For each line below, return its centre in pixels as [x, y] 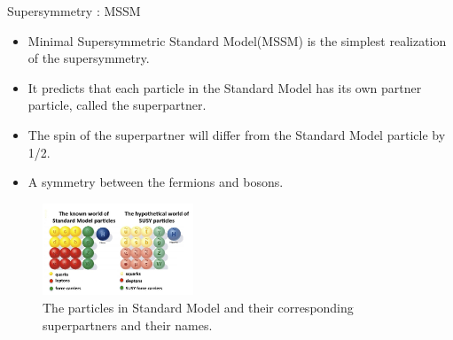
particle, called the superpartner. [117, 105]
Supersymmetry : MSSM [74, 11]
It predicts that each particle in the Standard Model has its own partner [225, 87]
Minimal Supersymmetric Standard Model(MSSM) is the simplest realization [237, 40]
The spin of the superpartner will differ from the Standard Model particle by [237, 134]
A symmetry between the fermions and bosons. [156, 182]
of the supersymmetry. [89, 58]
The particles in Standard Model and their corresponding [198, 307]
